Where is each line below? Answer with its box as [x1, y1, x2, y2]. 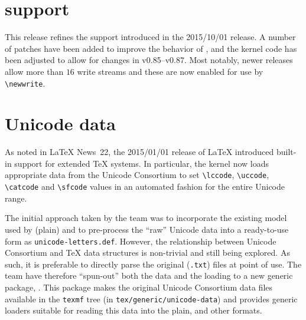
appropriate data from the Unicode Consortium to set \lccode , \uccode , [5, 169, 269, 181]
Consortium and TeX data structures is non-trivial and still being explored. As [5, 246, 290, 259]
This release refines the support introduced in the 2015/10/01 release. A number [5, 31, 296, 43]
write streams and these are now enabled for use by [77, 65, 263, 77]
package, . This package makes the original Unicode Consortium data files [5, 281, 273, 293]
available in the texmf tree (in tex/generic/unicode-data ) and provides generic [5, 292, 298, 305]
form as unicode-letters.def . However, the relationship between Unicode [5, 235, 276, 247]
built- [276, 146, 297, 158]
